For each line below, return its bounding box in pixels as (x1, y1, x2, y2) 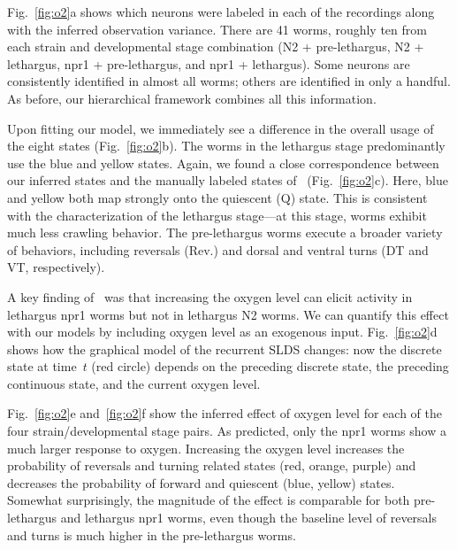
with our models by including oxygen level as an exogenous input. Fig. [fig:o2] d (7, 322, 438, 341)
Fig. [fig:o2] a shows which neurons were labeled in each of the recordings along (7, 3, 435, 20)
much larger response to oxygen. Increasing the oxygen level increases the (7, 438, 405, 457)
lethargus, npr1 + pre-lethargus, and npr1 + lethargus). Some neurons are (7, 54, 410, 73)
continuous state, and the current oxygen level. (7, 374, 261, 392)
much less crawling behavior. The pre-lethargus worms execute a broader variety (7, 223, 443, 242)
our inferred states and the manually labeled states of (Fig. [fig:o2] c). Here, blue (7, 171, 448, 190)
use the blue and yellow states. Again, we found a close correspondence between (7, 153, 439, 172)
